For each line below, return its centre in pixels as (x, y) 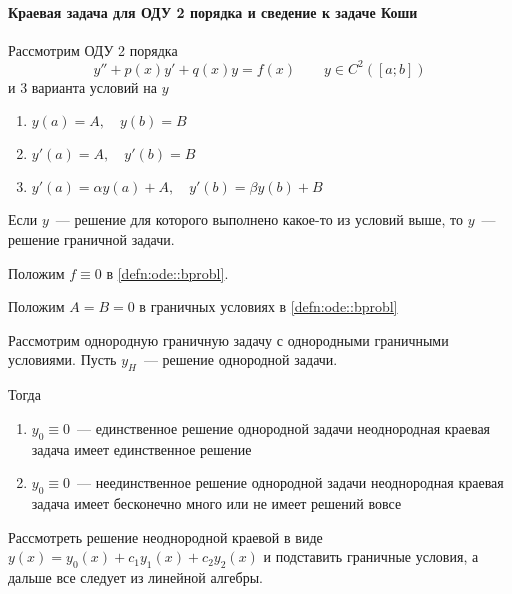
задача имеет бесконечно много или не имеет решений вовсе (216, 503)
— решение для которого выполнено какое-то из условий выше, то (259, 219)
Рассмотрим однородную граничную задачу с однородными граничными (228, 339)
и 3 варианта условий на (82, 86)
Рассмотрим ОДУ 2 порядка (93, 49)
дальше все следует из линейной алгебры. (135, 577)
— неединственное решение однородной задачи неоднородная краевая (290, 482)
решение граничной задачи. (91, 239)
